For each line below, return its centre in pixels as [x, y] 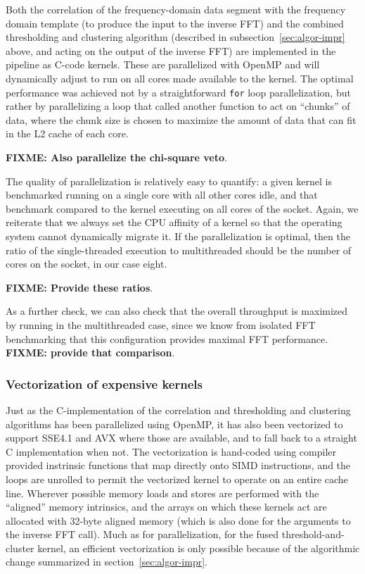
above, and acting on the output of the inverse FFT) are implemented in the [171, 50]
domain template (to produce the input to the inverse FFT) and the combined [175, 23]
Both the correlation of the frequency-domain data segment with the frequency [176, 9]
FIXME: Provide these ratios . [79, 287]
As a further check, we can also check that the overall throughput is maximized [177, 311]
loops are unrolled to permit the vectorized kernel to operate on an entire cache [177, 479]
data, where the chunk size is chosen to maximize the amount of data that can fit [181, 119]
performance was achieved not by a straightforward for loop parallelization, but [178, 92]
